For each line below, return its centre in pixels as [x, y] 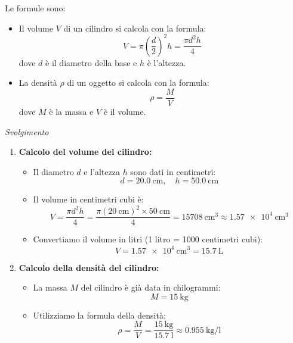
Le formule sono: [35, 8]
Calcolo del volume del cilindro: [85, 152]
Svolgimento [27, 131]
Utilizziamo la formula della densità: [99, 315]
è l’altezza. [166, 62]
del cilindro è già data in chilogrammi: [151, 287]
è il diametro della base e [91, 62]
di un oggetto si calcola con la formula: [138, 82]
